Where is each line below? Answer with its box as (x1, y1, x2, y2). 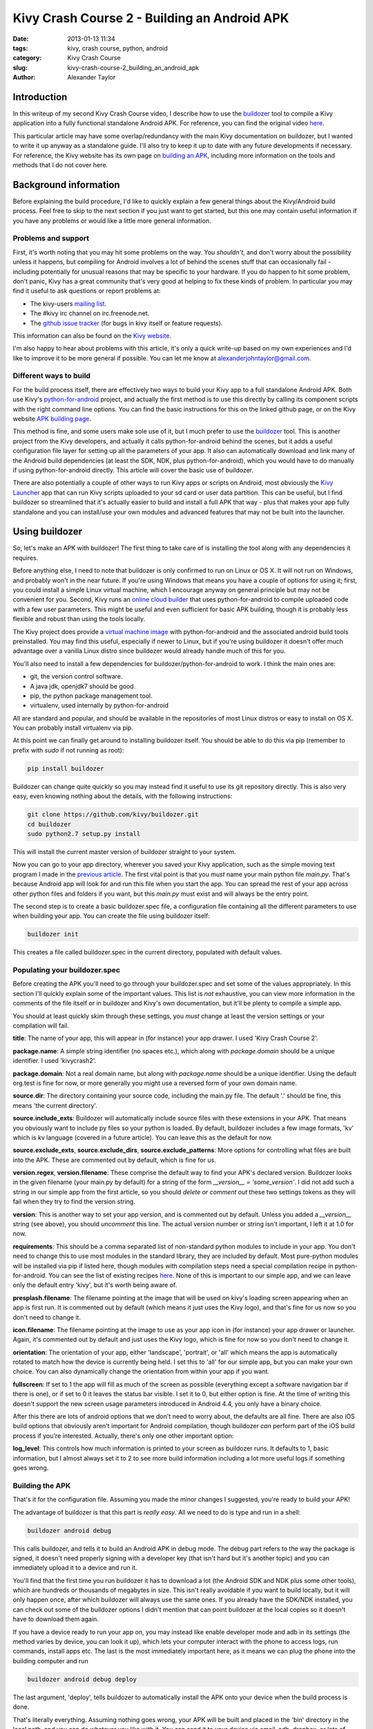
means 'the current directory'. (12, 1101, 98, 1109)
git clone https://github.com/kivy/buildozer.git (27, 811, 199, 819)
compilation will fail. (12, 1021, 69, 1030)
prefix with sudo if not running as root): (12, 746, 124, 754)
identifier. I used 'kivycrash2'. (12, 1057, 97, 1065)
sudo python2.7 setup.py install (27, 830, 141, 838)
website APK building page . (12, 415, 91, 423)
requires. (12, 553, 39, 562)
